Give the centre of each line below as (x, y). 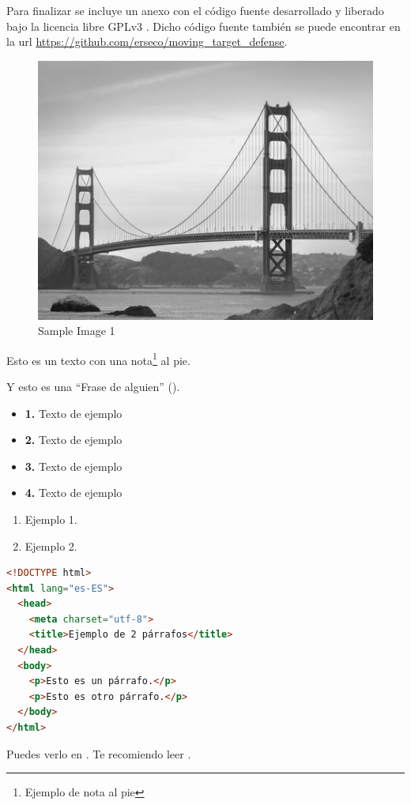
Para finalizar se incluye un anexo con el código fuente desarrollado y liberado (195, 10)
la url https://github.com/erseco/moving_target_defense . (147, 41)
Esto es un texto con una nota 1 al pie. (98, 359)
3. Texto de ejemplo (74, 466)
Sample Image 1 (77, 331)
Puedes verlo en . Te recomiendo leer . (99, 753)
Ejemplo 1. (51, 519)
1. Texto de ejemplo (74, 413)
